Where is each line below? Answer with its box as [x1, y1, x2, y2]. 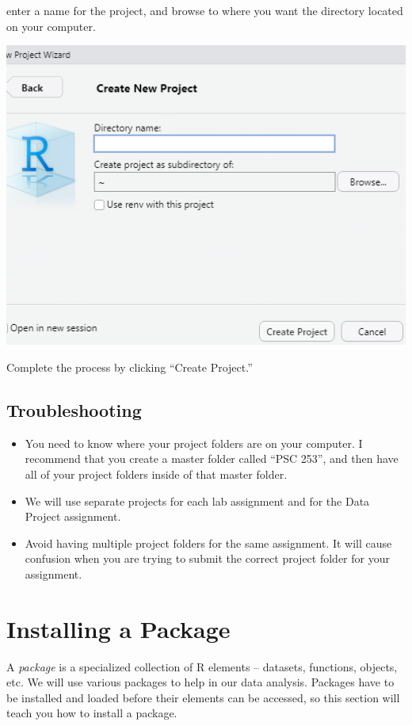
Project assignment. [25, 508, 121, 525]
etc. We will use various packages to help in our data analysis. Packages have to [6, 674, 395, 690]
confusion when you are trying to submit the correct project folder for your [25, 550, 390, 567]
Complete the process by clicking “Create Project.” [6, 359, 253, 376]
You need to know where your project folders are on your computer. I [25, 434, 363, 451]
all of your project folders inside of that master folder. [25, 466, 288, 483]
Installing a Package [6, 612, 231, 644]
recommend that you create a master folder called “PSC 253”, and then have [25, 450, 399, 467]
